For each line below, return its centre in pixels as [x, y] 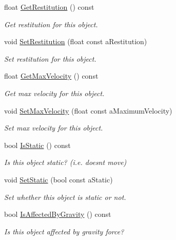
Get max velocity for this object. [54, 93]
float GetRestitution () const [49, 7]
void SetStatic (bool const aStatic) [58, 179]
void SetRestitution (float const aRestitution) [76, 41]
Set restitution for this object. [50, 58]
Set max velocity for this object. [54, 128]
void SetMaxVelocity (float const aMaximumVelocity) [88, 110]
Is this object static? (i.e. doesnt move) [65, 162]
